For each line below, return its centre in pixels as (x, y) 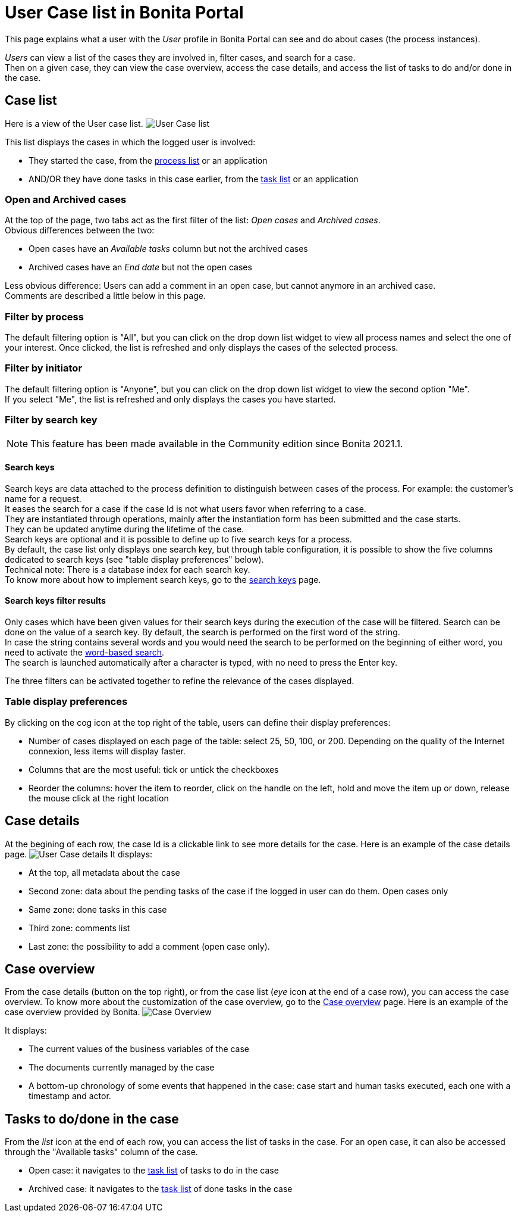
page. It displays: (79, 854)
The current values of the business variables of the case (139, 1049)
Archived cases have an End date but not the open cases (140, 267)
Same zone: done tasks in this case (98, 909)
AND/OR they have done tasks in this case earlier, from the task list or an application (194, 179)
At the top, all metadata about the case (104, 872)
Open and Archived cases (66, 199)
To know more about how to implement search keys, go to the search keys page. (163, 579)
